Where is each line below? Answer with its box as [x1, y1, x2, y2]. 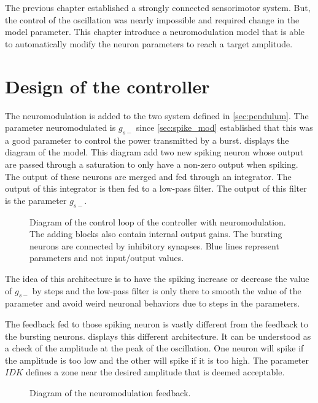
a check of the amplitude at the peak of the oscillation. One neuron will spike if [5, 342, 304, 354]
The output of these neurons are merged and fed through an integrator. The [5, 170, 292, 182]
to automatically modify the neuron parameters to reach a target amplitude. [5, 37, 293, 50]
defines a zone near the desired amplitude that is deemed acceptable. [26, 366, 285, 378]
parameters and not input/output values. [29, 251, 184, 264]
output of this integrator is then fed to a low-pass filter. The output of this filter [5, 182, 307, 195]
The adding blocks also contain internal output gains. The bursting [29, 227, 282, 240]
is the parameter [5, 194, 67, 206]
